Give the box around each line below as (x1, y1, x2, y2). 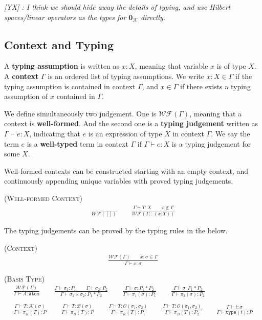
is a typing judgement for (171, 138, 251, 149)
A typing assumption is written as (4, 61, 120, 71)
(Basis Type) (4, 273, 45, 284)
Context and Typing (4, 36, 114, 52)
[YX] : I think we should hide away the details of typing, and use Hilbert (4, 2, 231, 12)
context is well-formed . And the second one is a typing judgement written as (4, 118, 258, 129)
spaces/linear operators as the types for (4, 11, 126, 22)
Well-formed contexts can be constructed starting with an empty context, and (4, 165, 249, 176)
